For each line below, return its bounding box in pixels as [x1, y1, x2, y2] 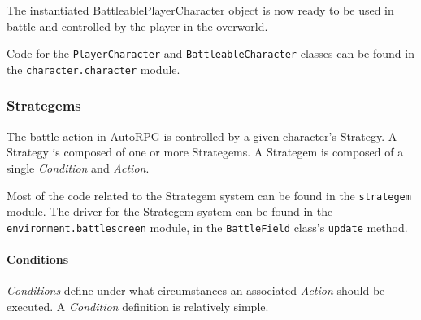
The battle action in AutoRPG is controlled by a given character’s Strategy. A [7, 127, 397, 144]
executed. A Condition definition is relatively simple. [7, 297, 269, 314]
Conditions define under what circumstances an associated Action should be [7, 282, 385, 299]
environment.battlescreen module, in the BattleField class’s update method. [7, 218, 408, 235]
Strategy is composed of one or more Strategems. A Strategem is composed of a [7, 143, 404, 160]
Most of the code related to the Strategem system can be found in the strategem [7, 186, 411, 204]
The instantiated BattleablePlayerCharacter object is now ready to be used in [7, 2, 394, 18]
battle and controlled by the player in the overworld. [7, 17, 268, 34]
